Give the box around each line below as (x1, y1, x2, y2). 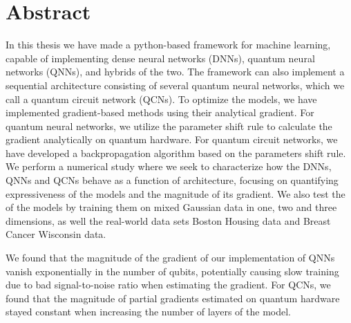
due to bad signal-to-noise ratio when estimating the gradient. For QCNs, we (6, 277, 331, 292)
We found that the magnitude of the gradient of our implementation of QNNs (6, 250, 335, 265)
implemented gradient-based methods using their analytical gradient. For (6, 105, 314, 120)
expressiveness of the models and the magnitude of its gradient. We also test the (6, 186, 345, 201)
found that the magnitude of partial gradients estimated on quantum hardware (6, 290, 340, 305)
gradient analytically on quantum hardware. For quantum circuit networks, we (6, 132, 338, 147)
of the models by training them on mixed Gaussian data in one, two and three (6, 200, 337, 214)
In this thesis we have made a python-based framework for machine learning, (6, 37, 331, 52)
